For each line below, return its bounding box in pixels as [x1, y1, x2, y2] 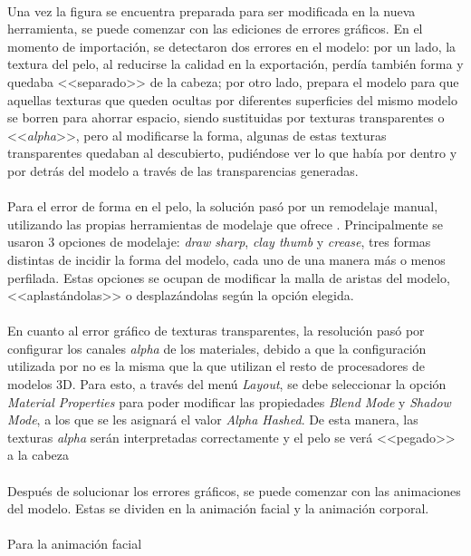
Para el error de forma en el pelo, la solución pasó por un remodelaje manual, [7, 197, 438, 216]
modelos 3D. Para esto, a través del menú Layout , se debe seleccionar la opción [7, 375, 447, 394]
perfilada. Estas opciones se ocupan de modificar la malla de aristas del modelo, [7, 268, 450, 287]
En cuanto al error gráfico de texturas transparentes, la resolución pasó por [7, 321, 425, 340]
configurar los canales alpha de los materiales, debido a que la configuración [7, 338, 427, 357]
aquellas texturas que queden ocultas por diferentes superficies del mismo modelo [7, 90, 457, 109]
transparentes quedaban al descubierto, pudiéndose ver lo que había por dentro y [7, 143, 457, 162]
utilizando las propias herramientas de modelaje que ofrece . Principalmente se [7, 214, 443, 233]
